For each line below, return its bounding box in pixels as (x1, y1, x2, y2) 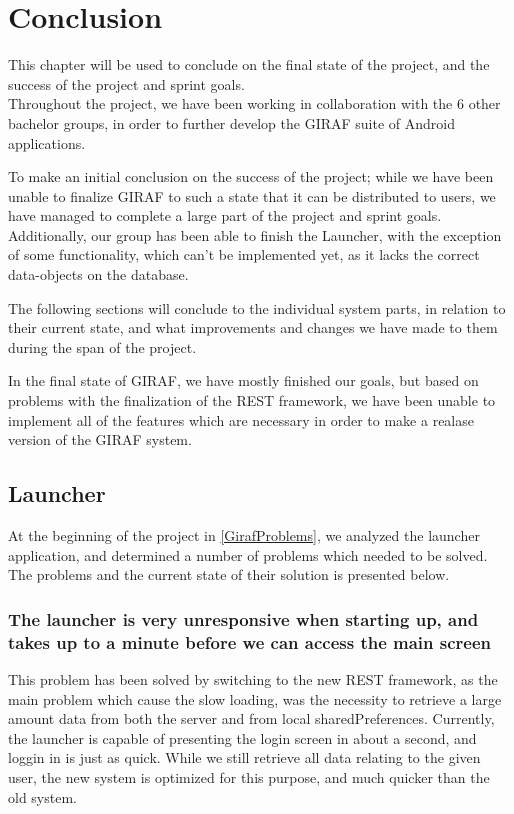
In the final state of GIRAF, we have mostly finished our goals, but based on (8, 370, 479, 391)
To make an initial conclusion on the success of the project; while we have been (8, 166, 494, 187)
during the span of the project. (8, 336, 197, 357)
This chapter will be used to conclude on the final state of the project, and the (8, 54, 490, 75)
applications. (8, 132, 86, 153)
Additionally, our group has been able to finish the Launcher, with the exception (8, 224, 502, 245)
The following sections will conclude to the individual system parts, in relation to (8, 297, 506, 318)
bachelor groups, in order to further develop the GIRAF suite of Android (8, 112, 456, 133)
